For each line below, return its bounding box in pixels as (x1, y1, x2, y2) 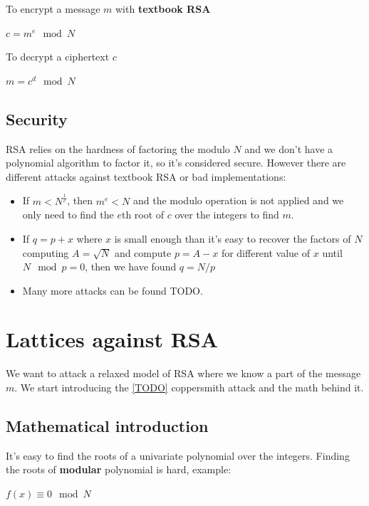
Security (6, 107, 68, 130)
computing (22, 245, 69, 260)
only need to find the (22, 207, 114, 222)
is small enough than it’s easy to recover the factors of (114, 231, 351, 246)
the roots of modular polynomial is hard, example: (6, 462, 232, 477)
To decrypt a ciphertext (6, 49, 110, 64)
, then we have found (85, 259, 177, 274)
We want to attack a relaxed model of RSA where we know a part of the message (6, 366, 361, 381)
